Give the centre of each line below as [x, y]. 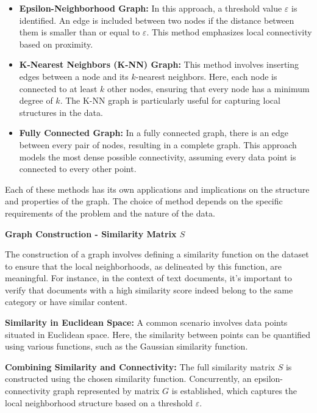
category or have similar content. [66, 302]
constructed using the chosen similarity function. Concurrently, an [128, 379]
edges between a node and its [74, 76]
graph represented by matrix [106, 391]
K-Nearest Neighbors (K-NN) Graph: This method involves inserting [159, 64]
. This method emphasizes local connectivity [229, 32]
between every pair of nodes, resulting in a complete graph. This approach [158, 144]
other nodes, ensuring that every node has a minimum [208, 88]
